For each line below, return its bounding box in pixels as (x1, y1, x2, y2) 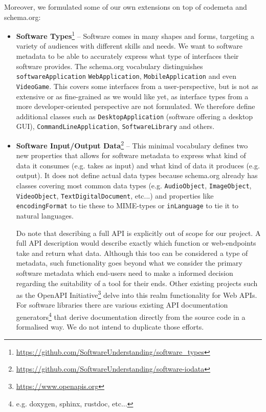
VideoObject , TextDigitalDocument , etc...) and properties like (16, 190, 214, 201)
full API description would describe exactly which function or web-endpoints (16, 237, 256, 248)
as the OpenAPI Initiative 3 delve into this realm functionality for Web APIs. (16, 288, 257, 300)
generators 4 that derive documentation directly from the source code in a (16, 310, 246, 322)
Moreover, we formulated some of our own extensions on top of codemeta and (4, 2, 247, 12)
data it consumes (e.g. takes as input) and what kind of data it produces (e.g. (16, 160, 260, 170)
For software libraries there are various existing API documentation (16, 299, 228, 310)
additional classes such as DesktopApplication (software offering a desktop (16, 111, 253, 121)
